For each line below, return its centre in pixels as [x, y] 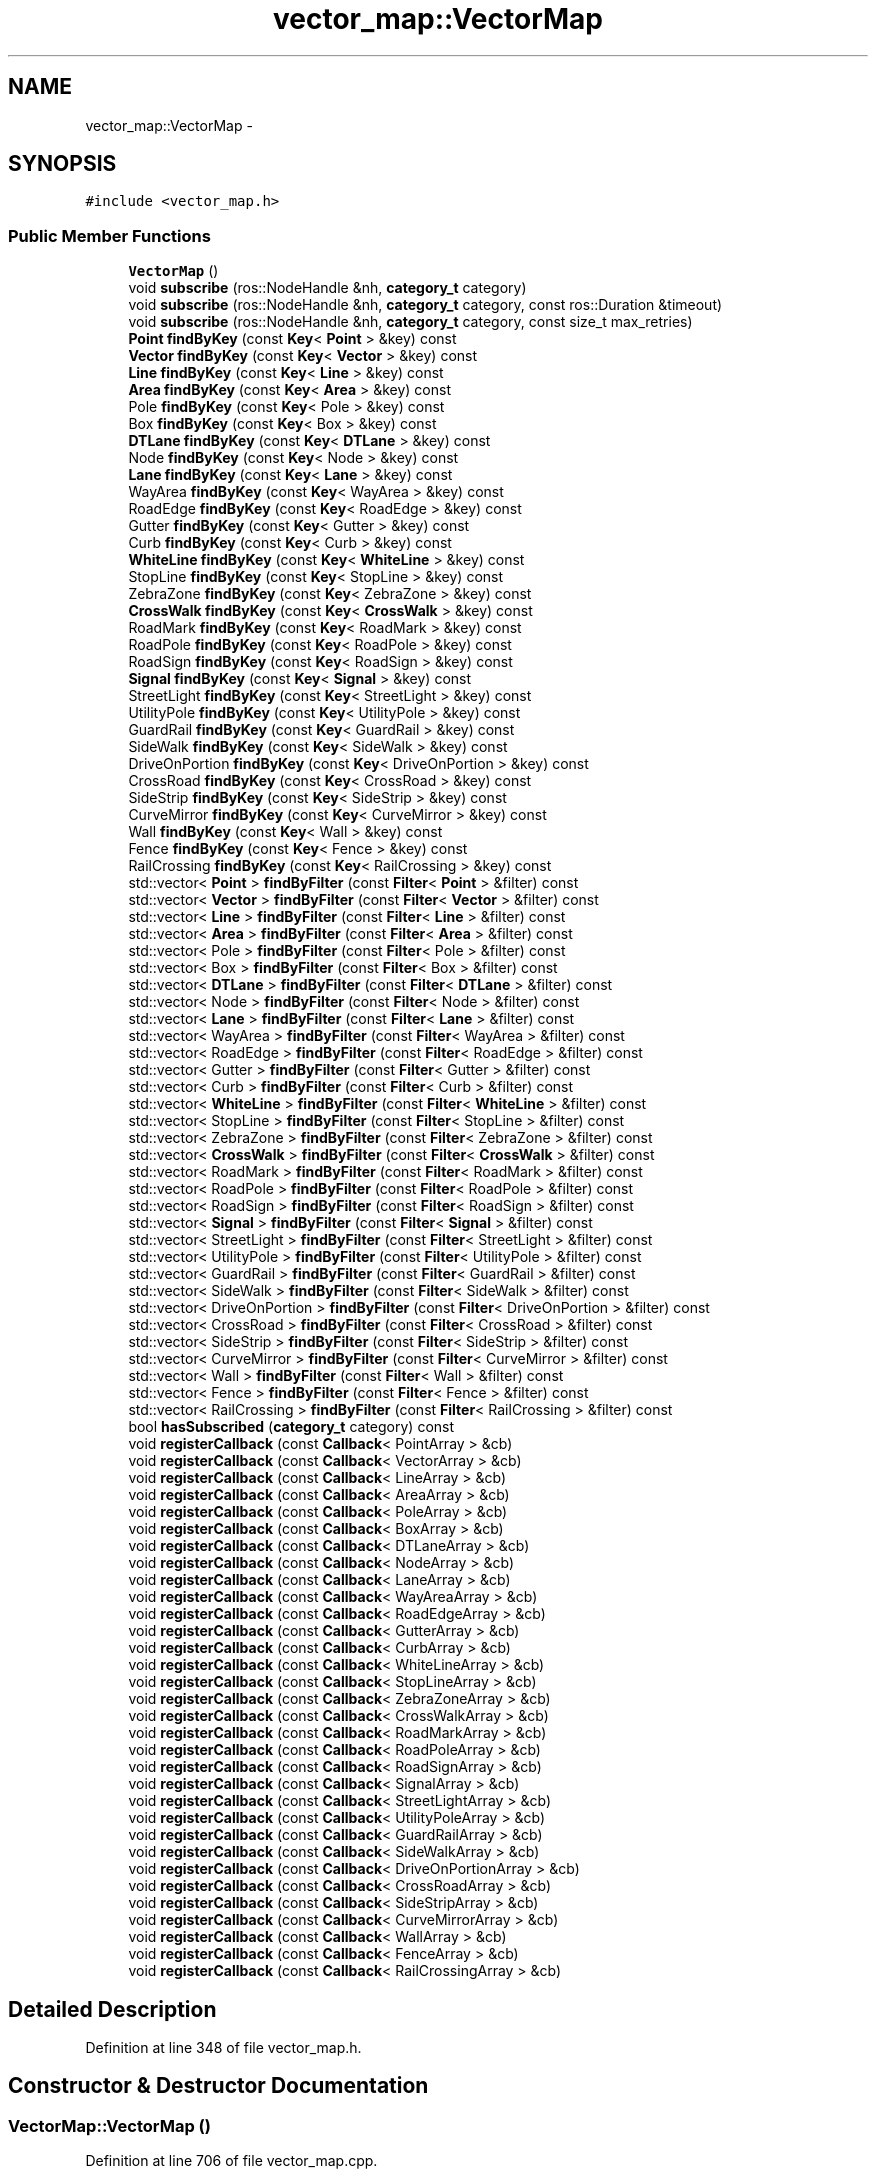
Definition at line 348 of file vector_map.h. [223, 2048]
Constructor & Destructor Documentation [218, 2086]
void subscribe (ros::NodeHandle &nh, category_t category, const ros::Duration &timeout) [425, 305]
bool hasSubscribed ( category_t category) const [291, 1427]
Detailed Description [112, 2009]
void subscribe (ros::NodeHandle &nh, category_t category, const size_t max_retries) [410, 322]
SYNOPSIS [62, 164]
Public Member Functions [109, 235]
